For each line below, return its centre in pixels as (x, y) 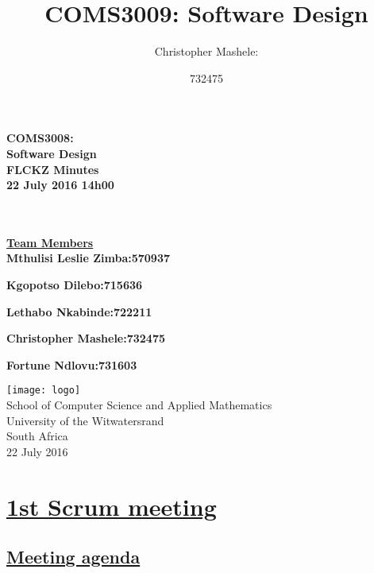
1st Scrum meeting (112, 506)
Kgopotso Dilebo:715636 (75, 285)
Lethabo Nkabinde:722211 (79, 311)
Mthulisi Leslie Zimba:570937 (89, 258)
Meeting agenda (73, 557)
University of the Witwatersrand (85, 420)
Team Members (50, 242)
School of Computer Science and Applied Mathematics (139, 405)
